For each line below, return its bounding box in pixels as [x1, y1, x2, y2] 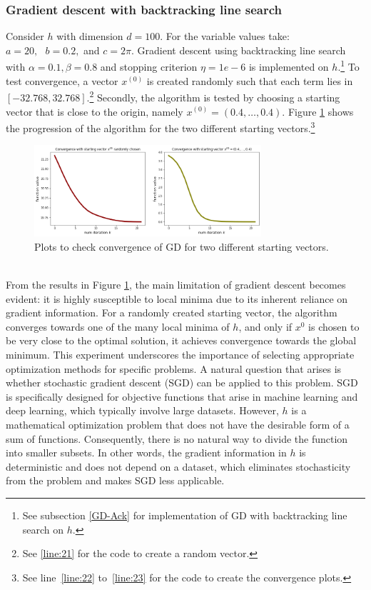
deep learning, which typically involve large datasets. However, [6, 403, 279, 418]
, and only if [238, 319, 293, 334]
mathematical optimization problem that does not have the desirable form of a [6, 416, 350, 431]
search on [22, 521, 64, 536]
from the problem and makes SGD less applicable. [6, 473, 225, 488]
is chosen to [308, 319, 360, 334]
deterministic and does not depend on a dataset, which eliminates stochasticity [6, 459, 351, 474]
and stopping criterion [100, 59, 198, 74]
